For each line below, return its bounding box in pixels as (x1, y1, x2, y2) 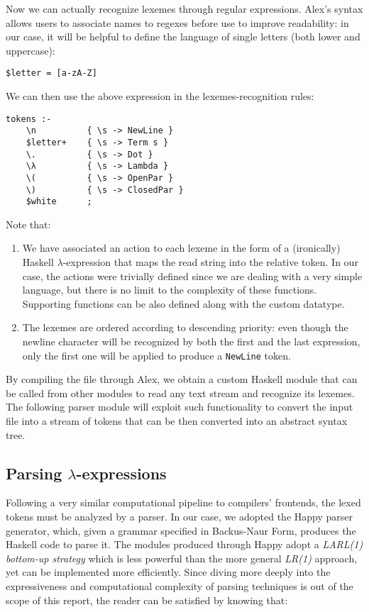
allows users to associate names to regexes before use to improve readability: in (6, 15, 349, 30)
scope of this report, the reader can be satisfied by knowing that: (6, 592, 288, 607)
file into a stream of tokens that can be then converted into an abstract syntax (6, 413, 348, 428)
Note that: (6, 216, 51, 231)
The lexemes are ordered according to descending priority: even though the (22, 320, 348, 335)
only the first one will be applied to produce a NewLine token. (22, 347, 291, 362)
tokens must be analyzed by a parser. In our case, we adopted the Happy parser (6, 509, 353, 524)
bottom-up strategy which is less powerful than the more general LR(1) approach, (6, 550, 358, 565)
